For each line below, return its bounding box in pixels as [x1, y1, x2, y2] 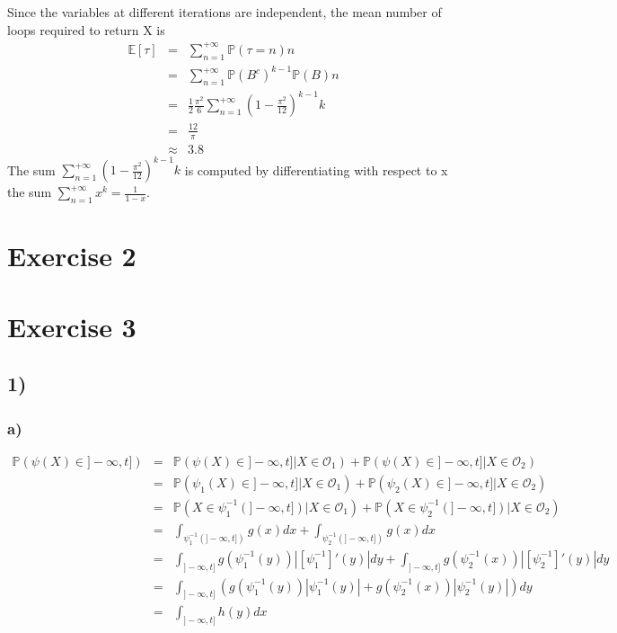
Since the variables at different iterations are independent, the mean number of [7, 3, 442, 21]
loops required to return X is [7, 20, 165, 39]
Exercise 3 [7, 308, 137, 344]
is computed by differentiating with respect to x [184, 160, 448, 179]
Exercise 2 [7, 237, 137, 274]
